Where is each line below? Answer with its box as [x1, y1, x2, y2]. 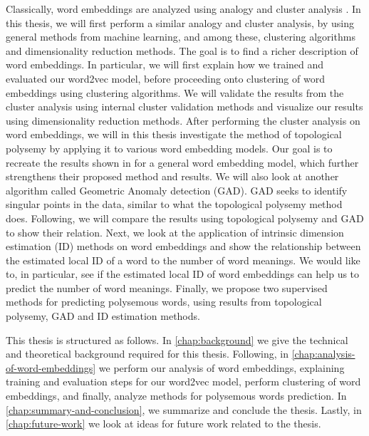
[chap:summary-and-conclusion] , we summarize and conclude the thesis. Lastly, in [6, 402, 362, 417]
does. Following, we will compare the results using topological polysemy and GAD [6, 210, 364, 225]
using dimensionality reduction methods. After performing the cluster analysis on [6, 113, 360, 128]
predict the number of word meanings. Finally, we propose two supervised [6, 280, 328, 295]
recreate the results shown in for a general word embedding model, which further [6, 155, 359, 170]
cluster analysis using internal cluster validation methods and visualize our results [6, 99, 363, 114]
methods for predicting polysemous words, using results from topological [6, 294, 322, 309]
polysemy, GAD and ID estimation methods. [6, 308, 200, 323]
